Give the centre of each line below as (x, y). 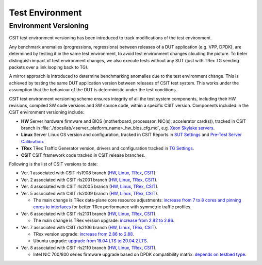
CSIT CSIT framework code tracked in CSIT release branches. (83, 155)
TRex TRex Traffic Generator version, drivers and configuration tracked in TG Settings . (107, 149)
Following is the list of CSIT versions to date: (53, 164)
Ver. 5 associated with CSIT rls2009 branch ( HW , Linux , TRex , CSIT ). (90, 193)
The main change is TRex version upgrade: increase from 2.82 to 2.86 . (104, 220)
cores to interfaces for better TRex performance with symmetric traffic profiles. (112, 207)
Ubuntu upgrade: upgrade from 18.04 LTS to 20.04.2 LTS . (90, 241)
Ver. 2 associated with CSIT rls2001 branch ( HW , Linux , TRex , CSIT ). (89, 180)
